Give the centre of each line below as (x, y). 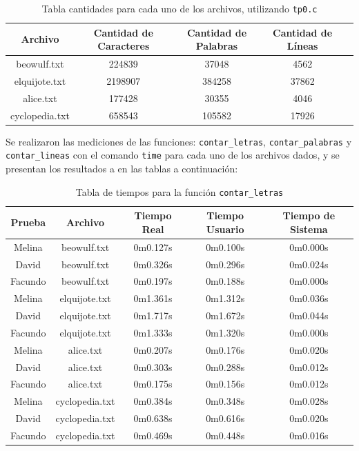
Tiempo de (309, 216)
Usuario (225, 229)
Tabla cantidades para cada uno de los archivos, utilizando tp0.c (179, 8)
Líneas (302, 46)
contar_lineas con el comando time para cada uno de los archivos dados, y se (173, 155)
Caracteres (124, 46)
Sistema (309, 229)
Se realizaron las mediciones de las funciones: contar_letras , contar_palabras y (179, 141)
